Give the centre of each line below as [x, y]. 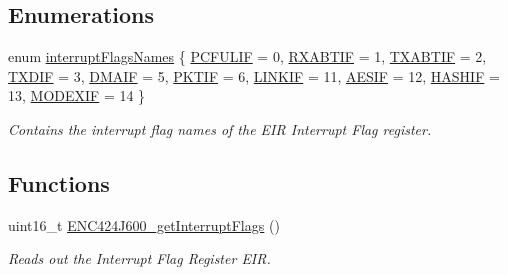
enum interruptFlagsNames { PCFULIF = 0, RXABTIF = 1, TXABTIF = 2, [247, 56]
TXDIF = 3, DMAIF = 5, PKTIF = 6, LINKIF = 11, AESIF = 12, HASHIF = [254, 75]
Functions [59, 182]
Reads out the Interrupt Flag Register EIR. [139, 258]
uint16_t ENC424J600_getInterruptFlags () [144, 224]
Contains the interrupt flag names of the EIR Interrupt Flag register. [220, 128]
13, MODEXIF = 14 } [77, 95]
